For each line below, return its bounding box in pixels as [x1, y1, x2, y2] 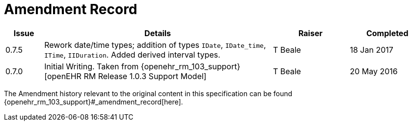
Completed [366, 28, 409, 38]
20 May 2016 [350, 66, 398, 76]
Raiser [298, 28, 323, 38]
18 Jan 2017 [350, 44, 393, 55]
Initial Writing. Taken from [44, 61, 139, 71]
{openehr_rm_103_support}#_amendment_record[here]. [4, 97, 183, 106]
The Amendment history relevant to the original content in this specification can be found [4, 89, 293, 98]
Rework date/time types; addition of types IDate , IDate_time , [44, 40, 266, 50]
